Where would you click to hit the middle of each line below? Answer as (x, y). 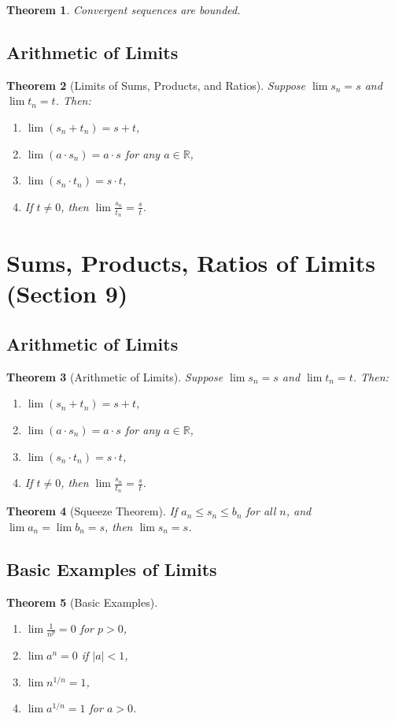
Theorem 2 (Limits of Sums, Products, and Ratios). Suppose (156, 85)
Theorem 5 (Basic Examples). (82, 602)
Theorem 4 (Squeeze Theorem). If (92, 511)
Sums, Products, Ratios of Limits (191, 263)
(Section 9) (67, 294)
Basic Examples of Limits (112, 569)
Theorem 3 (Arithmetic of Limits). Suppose (115, 376)
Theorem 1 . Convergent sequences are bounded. (124, 9)
